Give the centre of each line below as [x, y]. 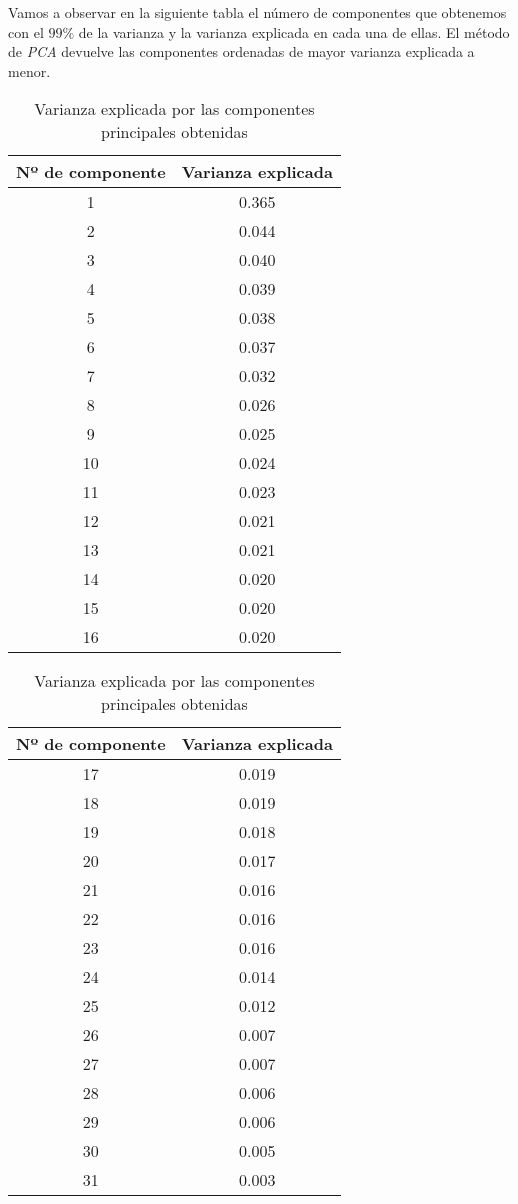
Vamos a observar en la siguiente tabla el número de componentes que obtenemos [257, 12]
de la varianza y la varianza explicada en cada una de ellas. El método [294, 31]
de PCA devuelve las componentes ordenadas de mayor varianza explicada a [241, 51]
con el [26, 31]
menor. [29, 70]
